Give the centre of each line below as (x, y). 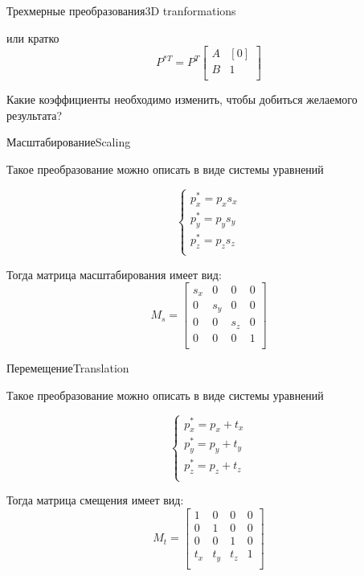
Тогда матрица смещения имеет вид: (95, 500)
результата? (35, 115)
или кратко (33, 37)
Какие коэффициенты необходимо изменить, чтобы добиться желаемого (182, 99)
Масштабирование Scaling (69, 142)
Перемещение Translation (68, 368)
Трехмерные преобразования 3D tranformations (121, 10)
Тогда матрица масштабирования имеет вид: (114, 274)
